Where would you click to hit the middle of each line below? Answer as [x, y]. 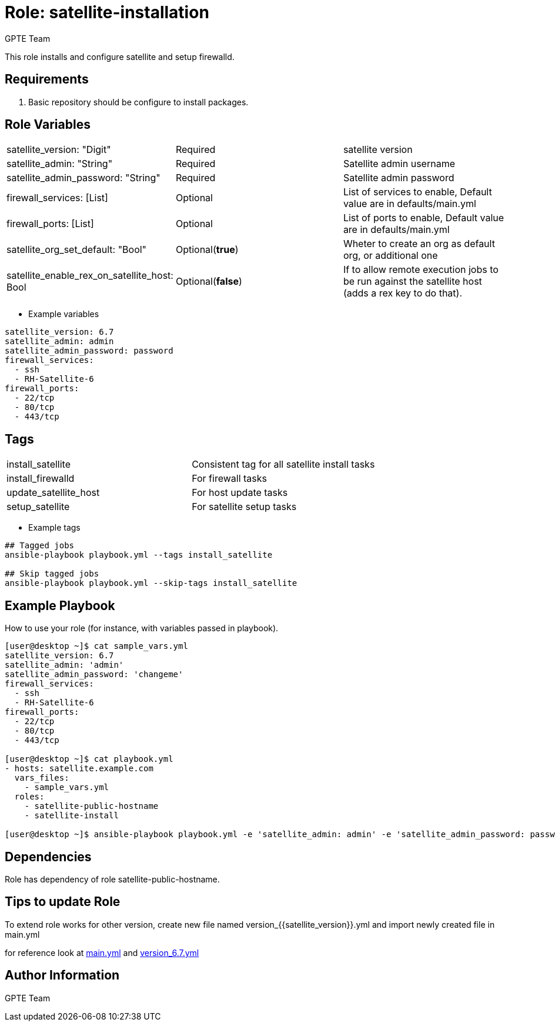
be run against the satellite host [412, 282]
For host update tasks [240, 493]
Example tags [54, 528]
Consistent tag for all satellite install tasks [283, 464]
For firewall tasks [229, 479]
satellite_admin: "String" [60, 164]
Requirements [47, 79]
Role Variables [48, 125]
